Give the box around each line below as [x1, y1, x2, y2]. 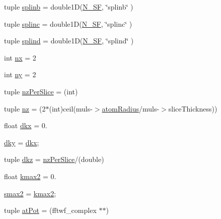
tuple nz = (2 [4, 103, 46, 114]
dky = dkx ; [4, 137, 39, 147]
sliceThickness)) [168, 103, 217, 114]
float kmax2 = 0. [4, 171, 56, 181]
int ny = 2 [4, 69, 36, 80]
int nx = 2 [4, 52, 36, 63]
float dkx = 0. [4, 120, 47, 131]
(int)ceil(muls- [49, 103, 93, 114]
